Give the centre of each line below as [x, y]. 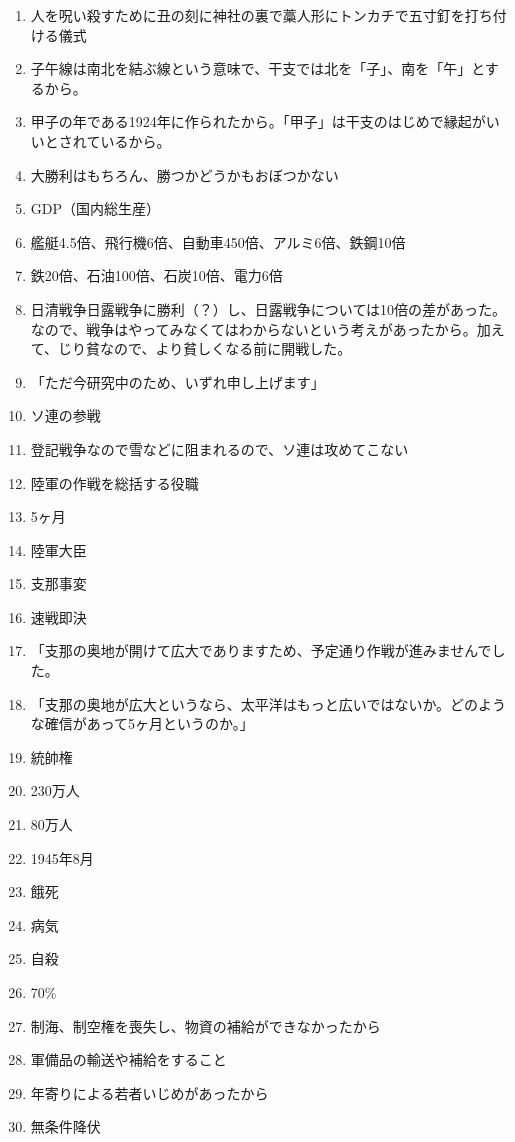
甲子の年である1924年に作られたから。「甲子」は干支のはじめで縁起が [258, 121]
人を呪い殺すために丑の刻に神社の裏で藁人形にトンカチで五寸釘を [247, 15]
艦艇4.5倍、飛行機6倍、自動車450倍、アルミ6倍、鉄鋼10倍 [218, 241]
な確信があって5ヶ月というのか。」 [142, 723]
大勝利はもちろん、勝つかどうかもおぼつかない [184, 174]
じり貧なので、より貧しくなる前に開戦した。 [205, 348]
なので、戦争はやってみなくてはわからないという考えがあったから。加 [260, 328]
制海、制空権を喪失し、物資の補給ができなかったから [205, 1025]
